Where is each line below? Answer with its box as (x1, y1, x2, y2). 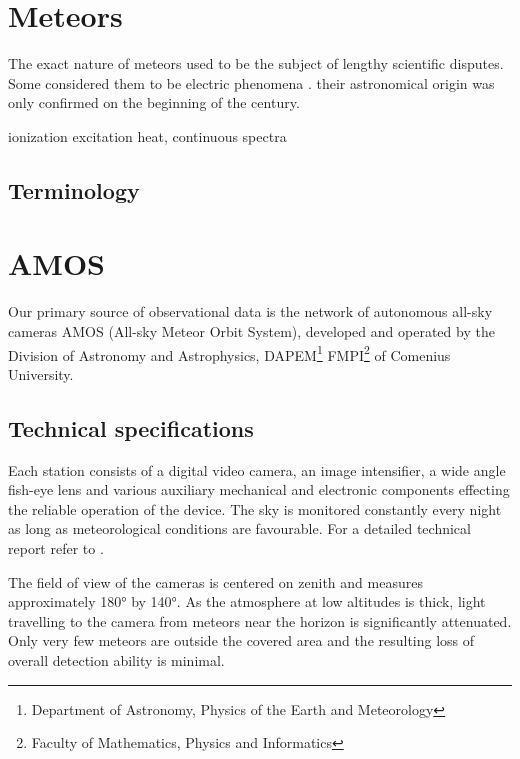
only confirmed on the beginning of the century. (8, 92, 300, 113)
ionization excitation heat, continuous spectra (8, 125, 287, 146)
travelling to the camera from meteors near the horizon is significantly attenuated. (8, 610, 512, 631)
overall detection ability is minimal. (8, 649, 225, 670)
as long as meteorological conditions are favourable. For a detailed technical (8, 518, 471, 539)
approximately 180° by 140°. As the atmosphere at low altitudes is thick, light (8, 591, 486, 612)
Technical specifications (8, 412, 254, 443)
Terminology (8, 174, 140, 205)
